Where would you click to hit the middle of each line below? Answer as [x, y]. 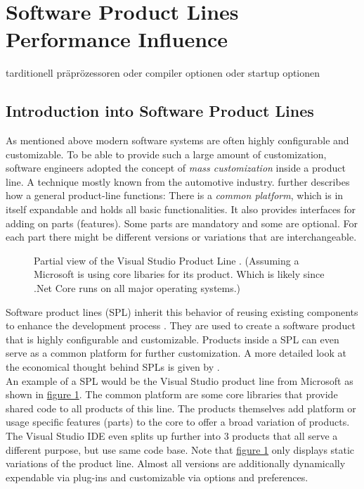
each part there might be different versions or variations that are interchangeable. [181, 237]
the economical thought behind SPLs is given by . [113, 367]
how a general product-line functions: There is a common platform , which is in [175, 195]
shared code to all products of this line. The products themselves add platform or [181, 408]
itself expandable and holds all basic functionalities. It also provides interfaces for [181, 209]
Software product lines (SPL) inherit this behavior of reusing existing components [182, 311]
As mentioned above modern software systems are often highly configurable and [177, 140]
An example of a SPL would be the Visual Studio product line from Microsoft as [180, 380]
